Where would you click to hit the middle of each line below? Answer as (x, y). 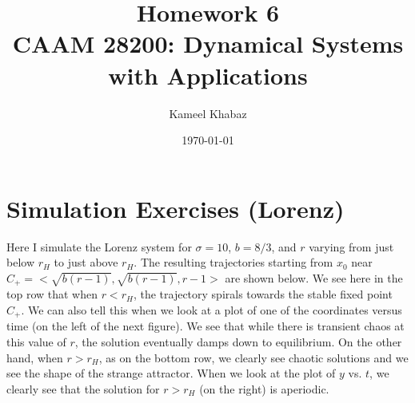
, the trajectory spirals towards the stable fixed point (263, 294)
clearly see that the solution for (83, 388)
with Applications (208, 75)
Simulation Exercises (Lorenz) (176, 208)
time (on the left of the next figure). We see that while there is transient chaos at (206, 326)
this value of (36, 341)
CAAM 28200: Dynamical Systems (208, 43)
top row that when (52, 294)
